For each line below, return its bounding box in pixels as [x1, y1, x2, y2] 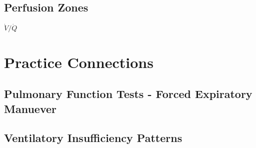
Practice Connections [4, 51, 153, 72]
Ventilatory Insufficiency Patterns [4, 130, 182, 145]
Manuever [4, 100, 56, 116]
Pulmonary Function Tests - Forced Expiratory [4, 86, 252, 101]
